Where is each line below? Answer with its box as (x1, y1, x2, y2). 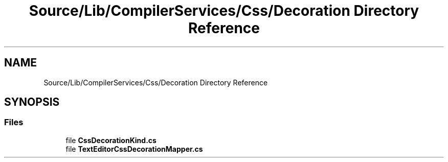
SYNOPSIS (4, 96, 60, 109)
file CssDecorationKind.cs (65, 135, 156, 145)
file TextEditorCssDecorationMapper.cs (65, 144, 203, 153)
